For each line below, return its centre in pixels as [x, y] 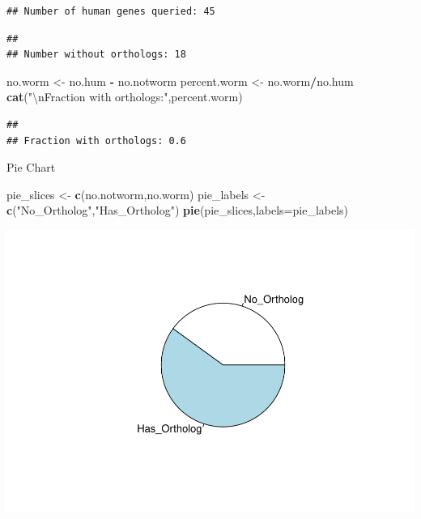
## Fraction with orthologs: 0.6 [96, 140]
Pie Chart [31, 167]
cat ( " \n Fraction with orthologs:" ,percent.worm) [125, 97]
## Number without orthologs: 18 [96, 55]
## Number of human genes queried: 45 [111, 11]
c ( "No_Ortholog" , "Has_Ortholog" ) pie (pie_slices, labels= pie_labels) [178, 210]
